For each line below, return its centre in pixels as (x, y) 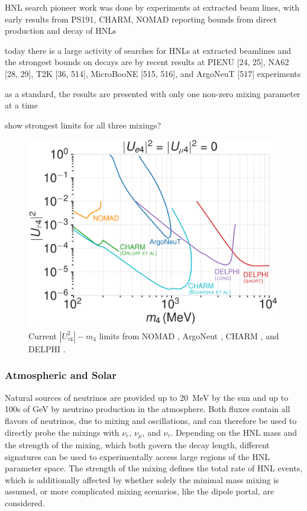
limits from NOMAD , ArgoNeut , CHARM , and (189, 335)
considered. (25, 502)
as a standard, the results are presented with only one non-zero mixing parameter (153, 93)
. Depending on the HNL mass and (234, 432)
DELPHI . (47, 348)
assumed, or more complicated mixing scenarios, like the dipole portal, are (140, 491)
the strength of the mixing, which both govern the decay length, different (137, 444)
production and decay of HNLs (61, 30)
